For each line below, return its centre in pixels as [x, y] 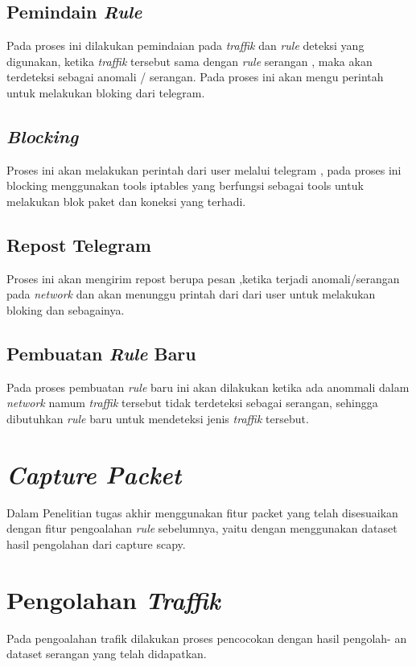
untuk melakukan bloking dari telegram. [106, 92]
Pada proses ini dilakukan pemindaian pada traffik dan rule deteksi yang [185, 45]
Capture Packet [94, 474]
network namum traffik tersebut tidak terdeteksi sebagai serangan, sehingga [192, 403]
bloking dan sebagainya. [66, 309]
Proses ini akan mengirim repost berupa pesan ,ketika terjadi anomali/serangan [203, 278]
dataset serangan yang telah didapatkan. [107, 654]
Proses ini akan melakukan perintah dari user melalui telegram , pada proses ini [204, 169]
